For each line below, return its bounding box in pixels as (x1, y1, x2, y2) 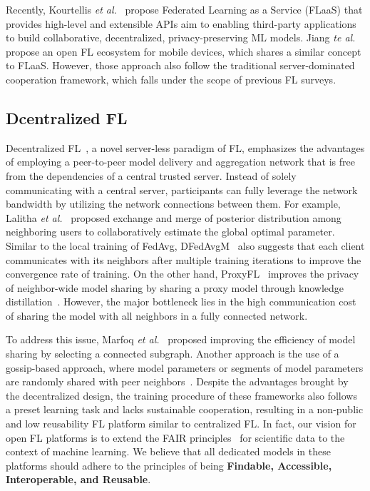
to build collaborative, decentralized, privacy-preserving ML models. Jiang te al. (6, 30, 356, 45)
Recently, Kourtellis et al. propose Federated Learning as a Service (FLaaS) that (6, 2, 363, 16)
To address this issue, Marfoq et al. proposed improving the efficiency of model (6, 332, 356, 347)
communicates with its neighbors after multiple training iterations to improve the (6, 252, 361, 267)
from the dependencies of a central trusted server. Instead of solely (6, 168, 297, 183)
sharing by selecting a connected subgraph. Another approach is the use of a (6, 346, 339, 361)
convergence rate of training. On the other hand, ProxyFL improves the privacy (6, 266, 359, 281)
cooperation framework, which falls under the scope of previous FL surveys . (6, 71, 336, 86)
